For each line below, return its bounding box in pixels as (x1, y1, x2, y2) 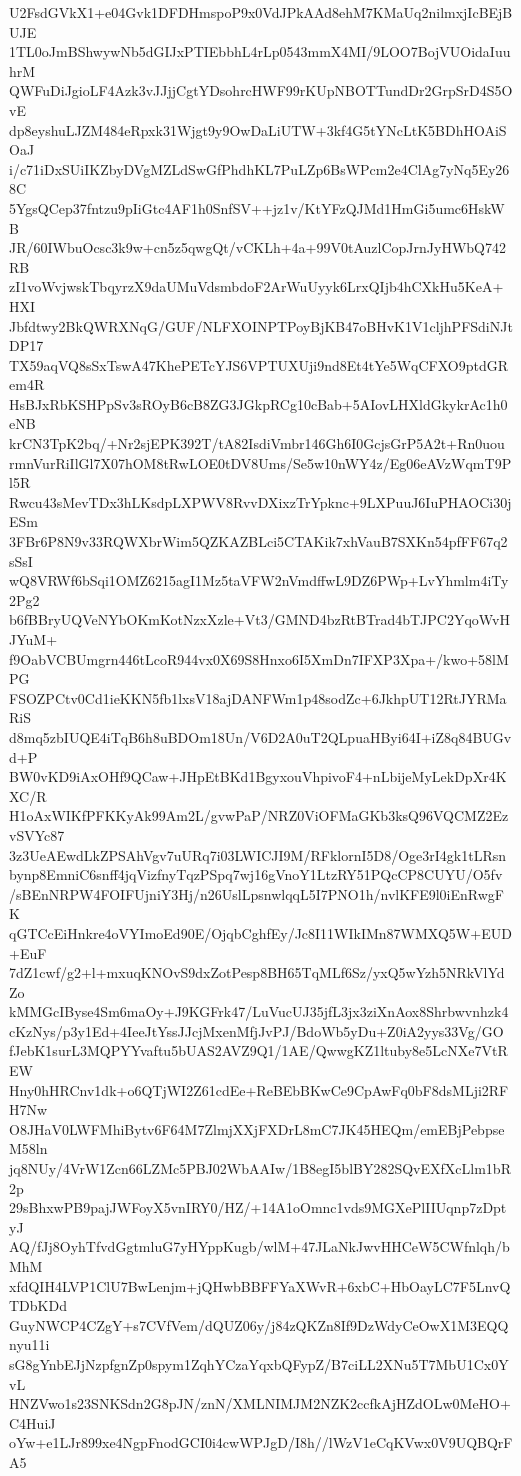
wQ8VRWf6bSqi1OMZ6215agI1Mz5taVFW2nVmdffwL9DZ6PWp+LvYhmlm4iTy (9, 570, 509, 591)
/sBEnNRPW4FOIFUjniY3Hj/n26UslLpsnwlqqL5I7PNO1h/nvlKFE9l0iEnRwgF (9, 883, 504, 904)
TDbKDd (9, 1295, 67, 1316)
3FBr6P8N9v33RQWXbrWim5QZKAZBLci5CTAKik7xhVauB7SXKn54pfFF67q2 (9, 531, 508, 552)
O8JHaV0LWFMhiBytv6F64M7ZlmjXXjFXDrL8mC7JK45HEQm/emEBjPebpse (9, 1118, 505, 1139)
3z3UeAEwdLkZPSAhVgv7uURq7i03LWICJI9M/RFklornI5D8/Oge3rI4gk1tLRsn (9, 844, 507, 865)
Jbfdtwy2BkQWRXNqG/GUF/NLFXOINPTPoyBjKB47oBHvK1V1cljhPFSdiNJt (9, 315, 513, 336)
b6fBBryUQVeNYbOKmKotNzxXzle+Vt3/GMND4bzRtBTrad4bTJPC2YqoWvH (9, 609, 510, 630)
